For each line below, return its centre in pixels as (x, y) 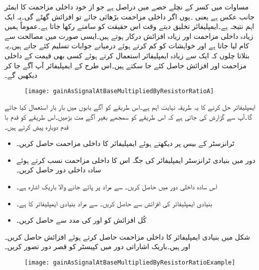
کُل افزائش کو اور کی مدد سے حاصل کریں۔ (81, 220)
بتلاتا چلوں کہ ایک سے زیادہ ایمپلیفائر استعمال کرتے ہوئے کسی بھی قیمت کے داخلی (127, 55)
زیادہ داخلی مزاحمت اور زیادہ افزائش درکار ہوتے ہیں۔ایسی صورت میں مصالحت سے (129, 36)
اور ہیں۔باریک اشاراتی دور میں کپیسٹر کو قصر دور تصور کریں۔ (98, 246)
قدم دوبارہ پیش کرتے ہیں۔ (37, 126)
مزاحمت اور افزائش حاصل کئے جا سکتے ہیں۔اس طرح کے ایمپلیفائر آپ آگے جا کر (126, 65)
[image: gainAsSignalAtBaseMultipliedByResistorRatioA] (119, 91)
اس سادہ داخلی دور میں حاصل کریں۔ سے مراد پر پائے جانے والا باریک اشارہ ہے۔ (117, 186)
